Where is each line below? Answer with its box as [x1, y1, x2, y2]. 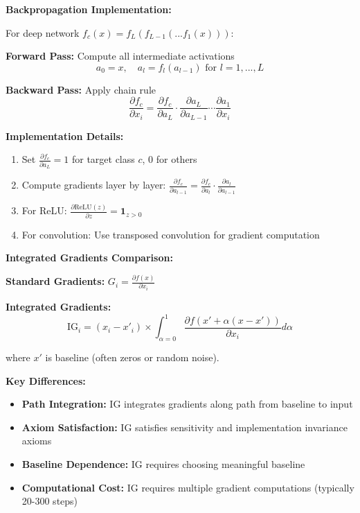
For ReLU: [21, 203, 67, 218]
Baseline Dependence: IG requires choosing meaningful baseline [21, 456, 305, 471]
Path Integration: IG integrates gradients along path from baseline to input [21, 397, 353, 411]
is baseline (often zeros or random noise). [45, 350, 219, 365]
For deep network [6, 25, 80, 40]
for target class [71, 152, 135, 166]
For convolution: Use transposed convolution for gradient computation [21, 227, 320, 241]
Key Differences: [6, 373, 86, 388]
